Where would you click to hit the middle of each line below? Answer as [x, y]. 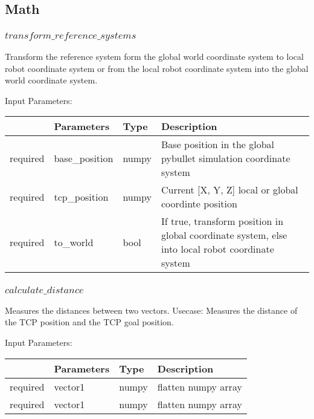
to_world [74, 242]
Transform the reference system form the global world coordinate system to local [154, 57]
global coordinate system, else [224, 235]
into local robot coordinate [218, 249]
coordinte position [199, 204]
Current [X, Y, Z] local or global [230, 190]
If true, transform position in [223, 221]
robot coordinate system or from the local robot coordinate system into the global [157, 68]
